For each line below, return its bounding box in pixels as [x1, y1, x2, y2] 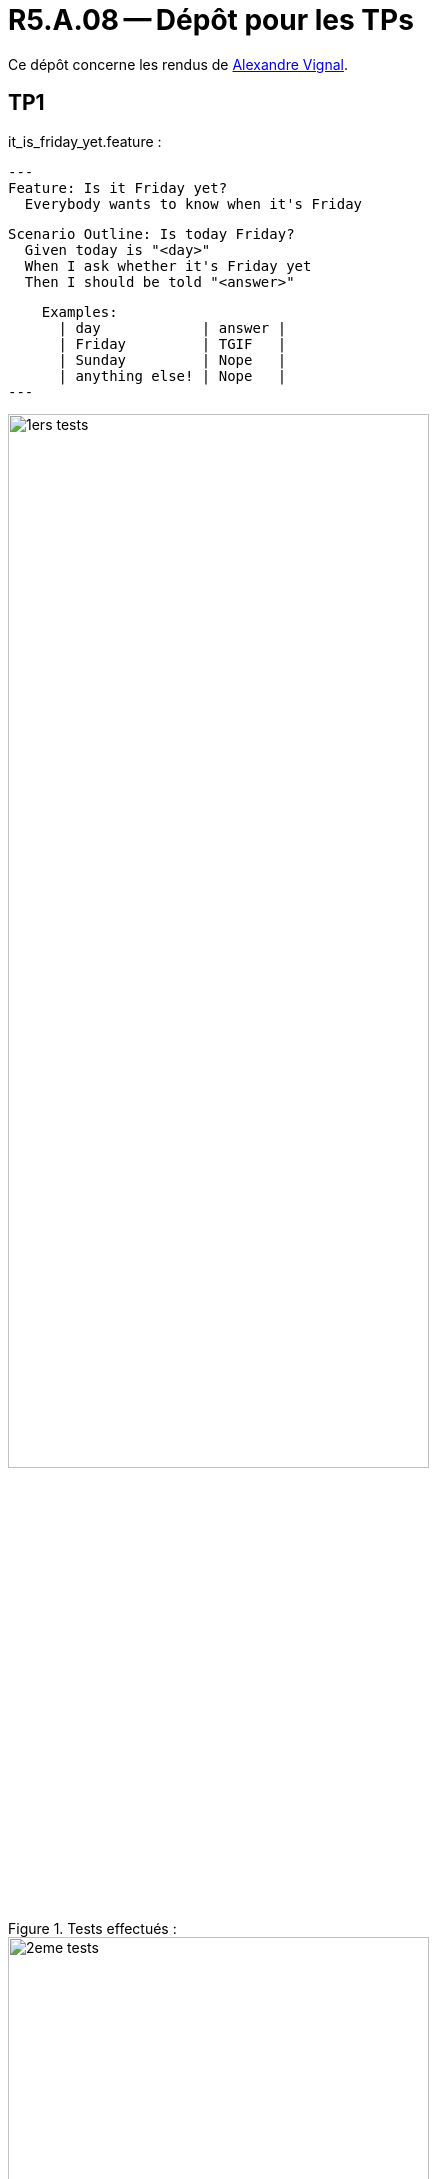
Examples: [41, 303, 118, 320]
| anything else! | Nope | [58, 367, 287, 384]
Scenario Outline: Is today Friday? [8, 225, 295, 242]
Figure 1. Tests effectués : [8, 1919, 177, 1937]
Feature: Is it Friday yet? [8, 179, 228, 196]
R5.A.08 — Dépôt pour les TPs [8, 3, 414, 37]
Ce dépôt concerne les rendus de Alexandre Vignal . [8, 55, 349, 73]
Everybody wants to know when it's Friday [24, 195, 363, 212]
